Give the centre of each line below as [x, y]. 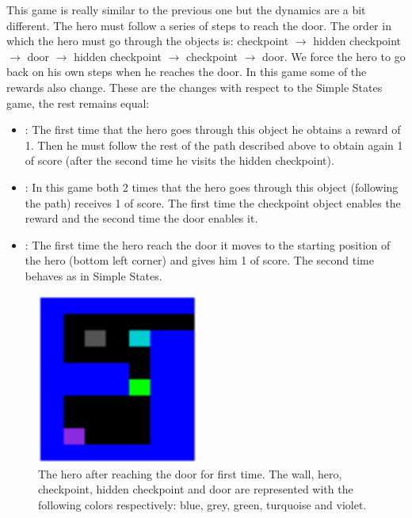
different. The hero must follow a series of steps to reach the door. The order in [199, 25]
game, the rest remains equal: [78, 103]
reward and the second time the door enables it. [141, 218]
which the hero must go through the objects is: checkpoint [148, 41]
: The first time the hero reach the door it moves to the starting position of [208, 244]
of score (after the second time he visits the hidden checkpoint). [179, 160]
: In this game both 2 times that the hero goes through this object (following [212, 187]
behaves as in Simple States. [93, 275]
